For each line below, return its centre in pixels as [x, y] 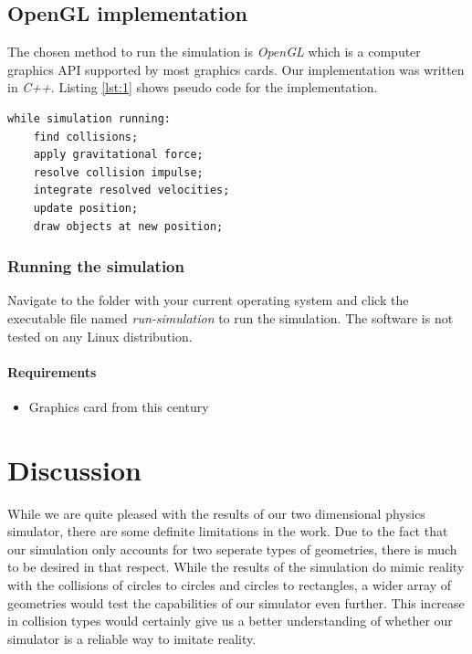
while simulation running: [89, 118]
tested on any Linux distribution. [100, 336]
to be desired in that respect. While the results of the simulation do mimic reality [236, 567]
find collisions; [86, 137]
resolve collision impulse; [118, 172]
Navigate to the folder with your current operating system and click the [208, 300]
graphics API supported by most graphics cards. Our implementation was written [236, 69]
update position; [86, 208]
